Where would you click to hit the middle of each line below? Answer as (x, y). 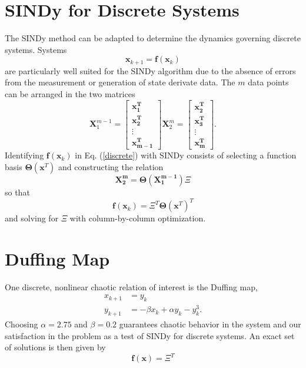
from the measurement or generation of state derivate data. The (120, 82)
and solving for (32, 218)
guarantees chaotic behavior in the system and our (210, 324)
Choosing (21, 324)
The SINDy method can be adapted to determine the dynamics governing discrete (153, 38)
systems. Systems (36, 49)
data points (268, 82)
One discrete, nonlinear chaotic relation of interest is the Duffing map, (131, 286)
